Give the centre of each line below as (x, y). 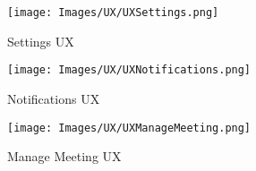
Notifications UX (54, 98)
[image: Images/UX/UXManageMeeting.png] (129, 128)
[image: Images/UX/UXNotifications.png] (129, 70)
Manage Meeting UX (64, 156)
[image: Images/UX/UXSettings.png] (113, 13)
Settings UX (41, 41)
